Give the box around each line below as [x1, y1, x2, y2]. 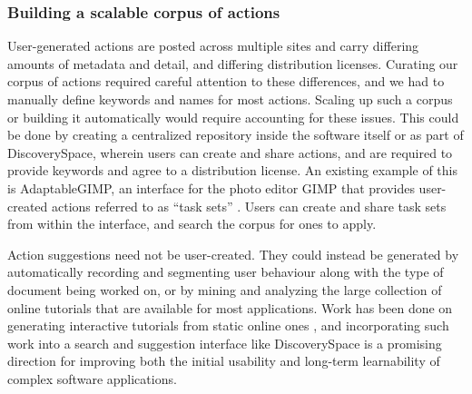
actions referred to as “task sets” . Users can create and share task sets [52, 196, 447, 215]
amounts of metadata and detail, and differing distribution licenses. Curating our [7, 54, 458, 73]
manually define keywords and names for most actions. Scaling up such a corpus [7, 90, 453, 108]
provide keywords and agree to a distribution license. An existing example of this [7, 161, 457, 180]
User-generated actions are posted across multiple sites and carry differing [7, 36, 419, 55]
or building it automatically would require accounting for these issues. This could [7, 107, 459, 126]
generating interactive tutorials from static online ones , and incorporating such [7, 316, 449, 335]
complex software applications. [7, 369, 177, 388]
